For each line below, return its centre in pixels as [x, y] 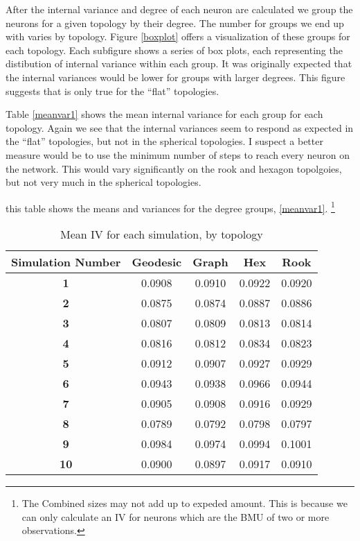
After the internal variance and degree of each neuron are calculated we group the [179, 9]
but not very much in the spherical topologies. [103, 182]
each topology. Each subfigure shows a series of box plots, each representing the [174, 50]
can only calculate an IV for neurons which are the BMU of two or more [175, 516]
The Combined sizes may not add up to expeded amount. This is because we [184, 503]
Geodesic [157, 261]
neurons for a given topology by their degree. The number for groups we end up [175, 23]
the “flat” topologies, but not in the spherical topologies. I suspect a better [164, 141]
